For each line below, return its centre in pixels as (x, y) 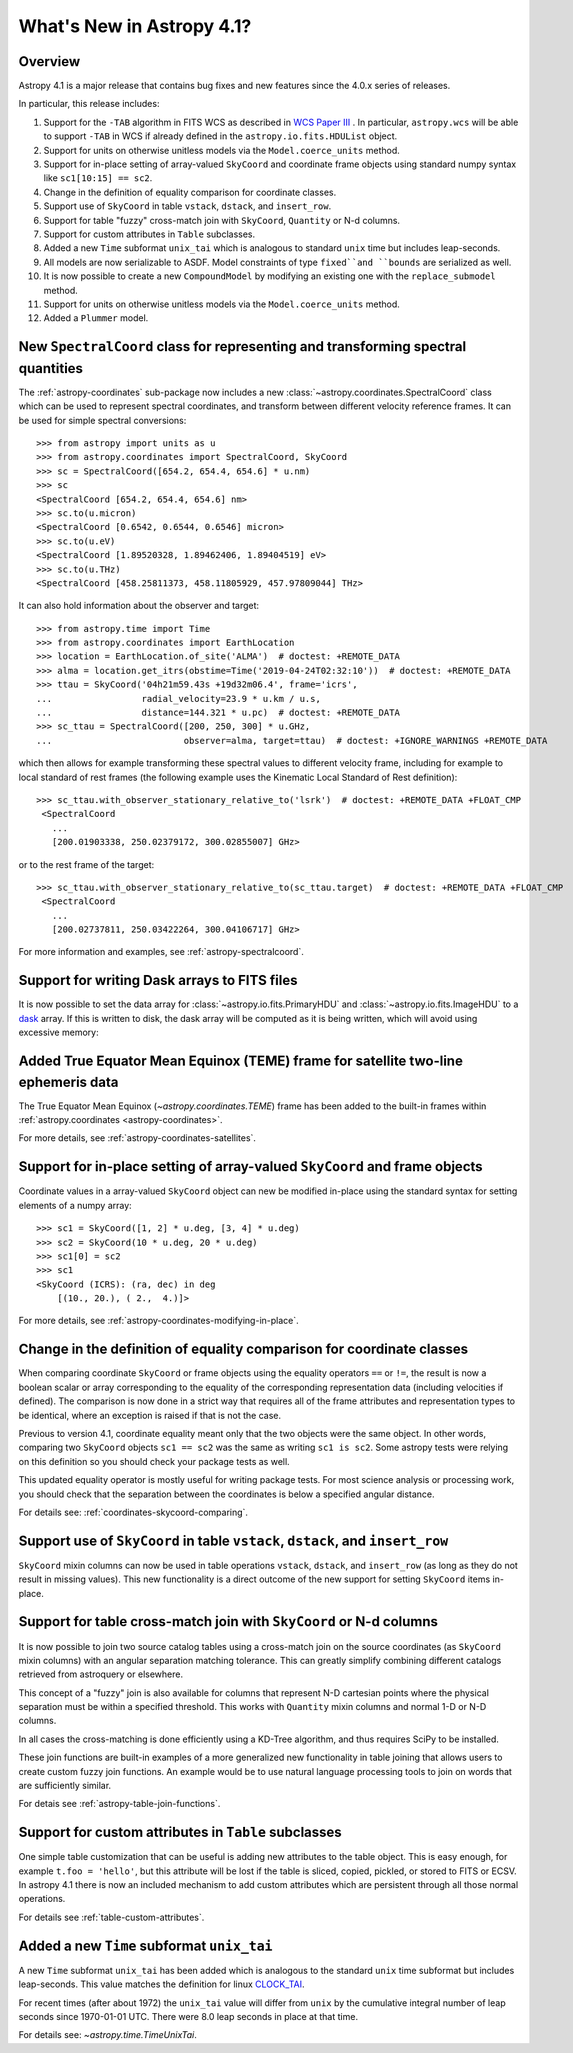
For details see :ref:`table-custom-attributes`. (111, 1917)
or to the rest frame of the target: (86, 864)
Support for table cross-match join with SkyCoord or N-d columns (228, 1621)
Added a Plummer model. (96, 318)
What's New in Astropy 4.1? (135, 26)
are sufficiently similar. (65, 1786)
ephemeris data (68, 1081)
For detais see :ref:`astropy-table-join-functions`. (119, 1804)
